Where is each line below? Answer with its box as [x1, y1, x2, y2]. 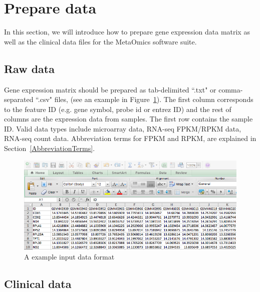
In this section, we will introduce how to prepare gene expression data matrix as [4, 26, 250, 37]
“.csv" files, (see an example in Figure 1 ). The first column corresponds [36, 94, 253, 104]
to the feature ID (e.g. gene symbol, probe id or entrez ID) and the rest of [4, 103, 231, 114]
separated [4, 94, 34, 104]
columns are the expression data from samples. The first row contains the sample [4, 113, 253, 124]
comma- [218, 84, 243, 94]
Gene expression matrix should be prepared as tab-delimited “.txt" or [4, 84, 216, 94]
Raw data [4, 60, 55, 76]
